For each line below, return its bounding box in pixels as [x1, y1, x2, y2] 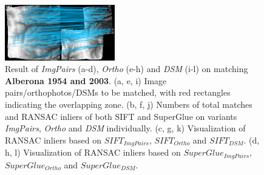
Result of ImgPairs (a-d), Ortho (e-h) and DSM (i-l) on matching [5, 62, 248, 75]
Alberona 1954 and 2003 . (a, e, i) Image [5, 74, 167, 87]
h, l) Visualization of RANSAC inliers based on [5, 146, 181, 159]
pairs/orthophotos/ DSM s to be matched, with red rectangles [5, 86, 231, 99]
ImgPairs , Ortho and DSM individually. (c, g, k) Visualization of [5, 122, 246, 134]
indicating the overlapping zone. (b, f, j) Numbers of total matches [5, 97, 252, 110]
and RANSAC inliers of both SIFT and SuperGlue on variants [5, 110, 237, 122]
